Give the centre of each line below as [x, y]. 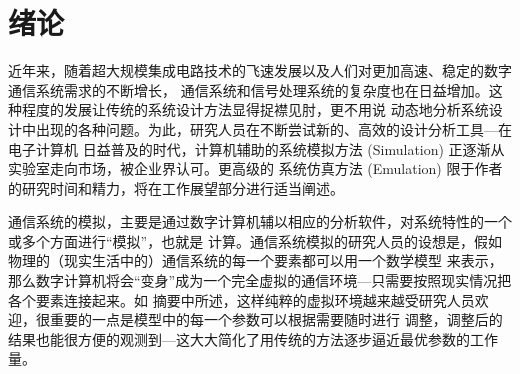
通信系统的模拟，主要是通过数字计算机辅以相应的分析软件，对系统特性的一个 [260, 221]
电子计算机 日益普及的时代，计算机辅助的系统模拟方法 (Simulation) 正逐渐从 [256, 148]
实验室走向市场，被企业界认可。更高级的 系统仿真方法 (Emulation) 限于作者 [255, 168]
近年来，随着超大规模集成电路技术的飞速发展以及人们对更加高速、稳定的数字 [260, 70]
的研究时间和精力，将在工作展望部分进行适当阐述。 [176, 187]
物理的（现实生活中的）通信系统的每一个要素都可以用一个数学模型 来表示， [255, 260]
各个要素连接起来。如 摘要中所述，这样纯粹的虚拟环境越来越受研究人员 [241, 299]
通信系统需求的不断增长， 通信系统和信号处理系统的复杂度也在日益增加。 [248, 89]
